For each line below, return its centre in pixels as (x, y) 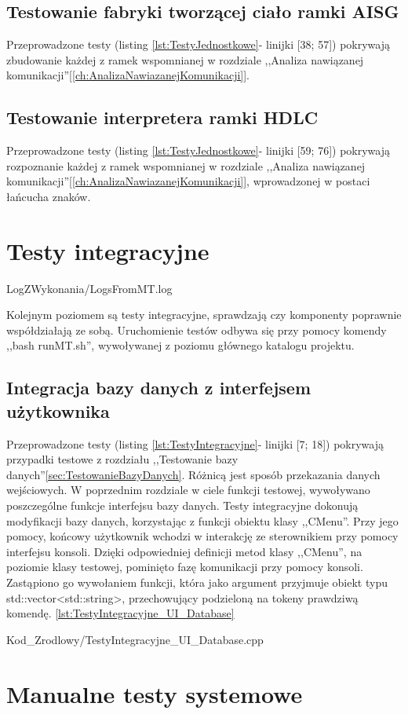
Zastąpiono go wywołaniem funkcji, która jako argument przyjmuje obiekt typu (197, 582)
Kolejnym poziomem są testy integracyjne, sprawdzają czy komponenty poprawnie (204, 315)
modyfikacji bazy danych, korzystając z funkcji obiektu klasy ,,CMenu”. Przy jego (202, 520)
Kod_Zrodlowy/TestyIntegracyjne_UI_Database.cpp (135, 639)
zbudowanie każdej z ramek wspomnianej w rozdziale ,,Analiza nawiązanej (185, 59)
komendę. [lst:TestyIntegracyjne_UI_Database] (120, 613)
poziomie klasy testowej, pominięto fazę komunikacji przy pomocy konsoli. (185, 567)
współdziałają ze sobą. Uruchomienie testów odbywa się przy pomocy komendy (197, 330)
